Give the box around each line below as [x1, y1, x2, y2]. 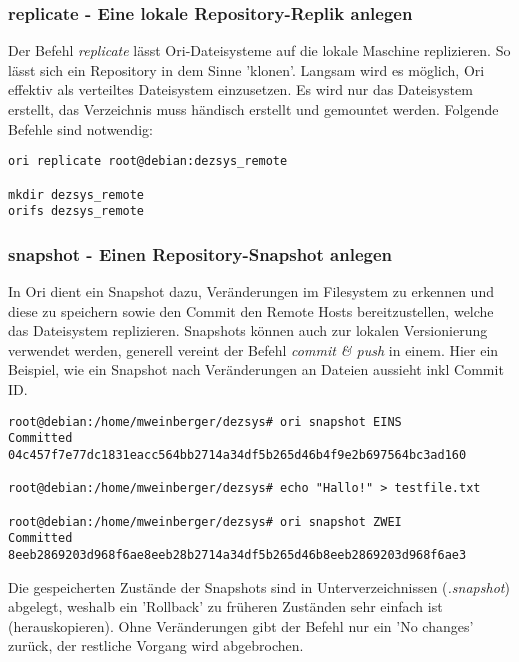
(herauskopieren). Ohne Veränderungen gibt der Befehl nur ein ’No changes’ [8, 615, 474, 636]
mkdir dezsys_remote [8, 187, 145, 202]
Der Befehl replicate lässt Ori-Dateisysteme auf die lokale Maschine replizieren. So [8, 40, 511, 61]
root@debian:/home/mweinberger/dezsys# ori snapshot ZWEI [8, 514, 402, 529]
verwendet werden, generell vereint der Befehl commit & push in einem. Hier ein [8, 339, 499, 360]
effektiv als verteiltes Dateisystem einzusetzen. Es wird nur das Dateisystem [8, 79, 473, 100]
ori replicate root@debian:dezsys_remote [8, 154, 288, 169]
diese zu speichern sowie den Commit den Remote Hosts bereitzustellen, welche [8, 300, 494, 321]
